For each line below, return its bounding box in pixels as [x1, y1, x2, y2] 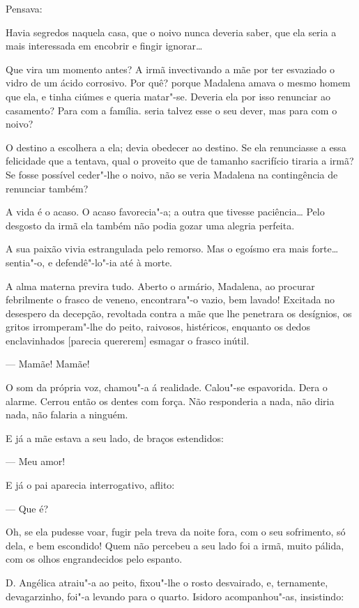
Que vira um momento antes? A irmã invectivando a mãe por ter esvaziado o [6, 61, 335, 76]
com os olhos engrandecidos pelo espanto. [6, 552, 183, 566]
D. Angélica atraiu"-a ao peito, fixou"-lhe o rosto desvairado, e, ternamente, [6, 575, 328, 589]
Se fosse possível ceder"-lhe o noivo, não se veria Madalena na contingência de [6, 167, 338, 181]
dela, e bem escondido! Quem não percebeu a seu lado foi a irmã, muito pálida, [6, 538, 344, 552]
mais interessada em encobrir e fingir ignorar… [6, 38, 203, 53]
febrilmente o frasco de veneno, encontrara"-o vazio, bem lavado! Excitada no [6, 292, 335, 307]
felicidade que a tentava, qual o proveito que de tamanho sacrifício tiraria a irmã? [6, 153, 354, 168]
